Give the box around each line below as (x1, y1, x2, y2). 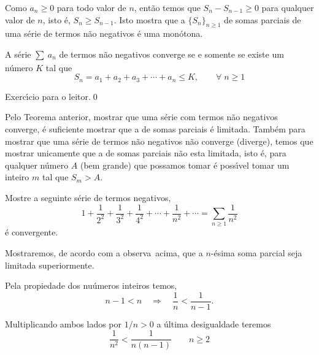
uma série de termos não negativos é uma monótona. (5, 27, 203, 40)
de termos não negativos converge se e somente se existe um (59, 47, 284, 60)
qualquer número (5, 158, 69, 171)
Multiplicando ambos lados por (5, 317, 122, 330)
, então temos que (134, 1, 201, 13)
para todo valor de (56, 1, 126, 13)
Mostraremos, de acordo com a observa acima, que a (5, 246, 203, 259)
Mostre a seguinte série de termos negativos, (5, 191, 171, 204)
